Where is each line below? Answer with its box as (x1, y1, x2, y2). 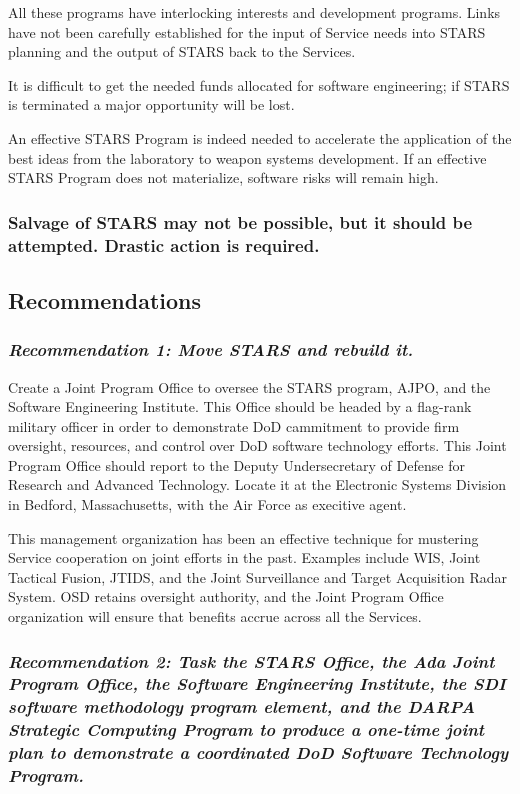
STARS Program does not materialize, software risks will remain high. (8, 167, 439, 188)
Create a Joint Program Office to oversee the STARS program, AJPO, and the (8, 376, 491, 397)
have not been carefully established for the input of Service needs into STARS (8, 21, 486, 42)
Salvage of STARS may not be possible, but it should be (8, 209, 473, 234)
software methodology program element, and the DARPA (8, 694, 476, 719)
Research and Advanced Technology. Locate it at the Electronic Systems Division (8, 474, 507, 495)
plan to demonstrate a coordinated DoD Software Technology (8, 740, 509, 765)
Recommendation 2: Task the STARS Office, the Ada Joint (8, 648, 495, 673)
